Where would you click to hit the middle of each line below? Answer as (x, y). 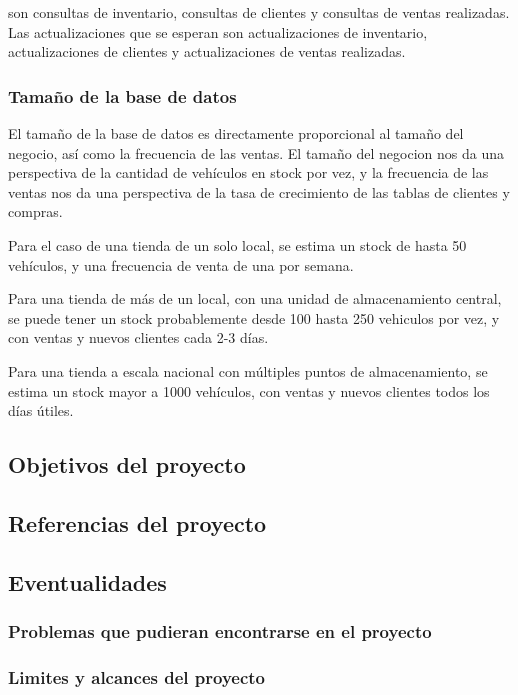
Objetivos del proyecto (127, 464)
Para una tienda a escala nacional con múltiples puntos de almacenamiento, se (248, 370)
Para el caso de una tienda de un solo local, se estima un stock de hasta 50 (237, 244)
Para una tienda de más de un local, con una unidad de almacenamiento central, (255, 298)
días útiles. (41, 410)
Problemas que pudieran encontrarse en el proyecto (220, 630)
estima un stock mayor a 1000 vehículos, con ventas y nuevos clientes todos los (249, 390)
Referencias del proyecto (137, 522)
